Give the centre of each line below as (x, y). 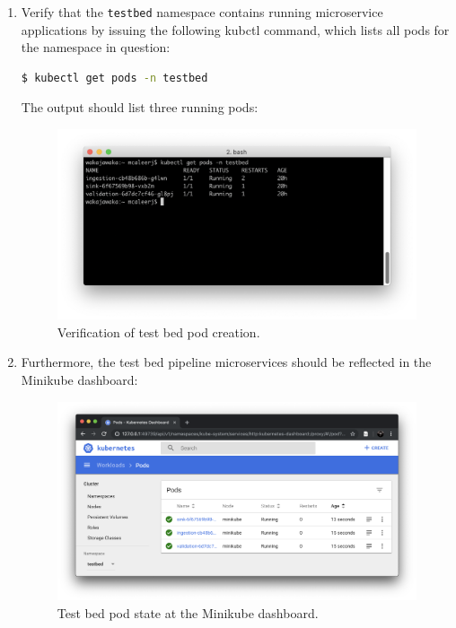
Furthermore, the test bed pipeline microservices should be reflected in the (226, 362)
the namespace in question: (96, 47)
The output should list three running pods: (140, 107)
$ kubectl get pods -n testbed (114, 78)
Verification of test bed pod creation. (158, 331)
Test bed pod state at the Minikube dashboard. (188, 612)
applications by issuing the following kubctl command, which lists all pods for (235, 29)
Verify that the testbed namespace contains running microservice (202, 12)
